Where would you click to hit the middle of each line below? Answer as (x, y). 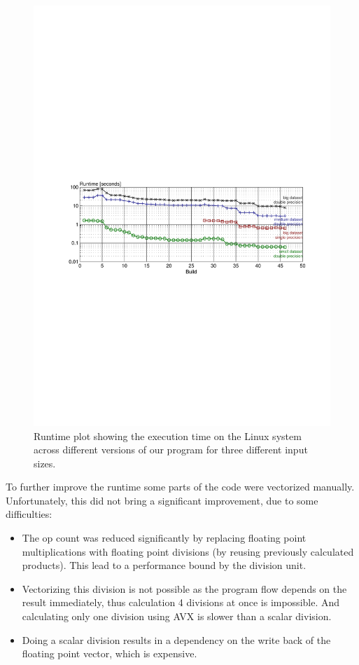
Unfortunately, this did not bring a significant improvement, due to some (162, 500)
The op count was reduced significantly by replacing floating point (164, 538)
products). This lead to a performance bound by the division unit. (164, 565)
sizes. (45, 463)
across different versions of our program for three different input (171, 450)
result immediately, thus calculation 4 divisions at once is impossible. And (181, 602)
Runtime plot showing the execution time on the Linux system (168, 436)
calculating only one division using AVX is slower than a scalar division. (177, 616)
